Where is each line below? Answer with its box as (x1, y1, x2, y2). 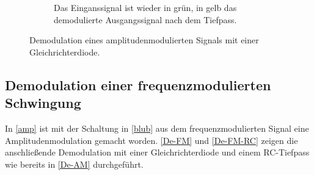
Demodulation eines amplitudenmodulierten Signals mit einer (29, 34, 259, 46)
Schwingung (5, 93, 81, 112)
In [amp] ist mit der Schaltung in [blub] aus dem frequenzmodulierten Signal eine (5, 121, 309, 134)
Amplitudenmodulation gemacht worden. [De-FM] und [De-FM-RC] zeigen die (5, 134, 298, 146)
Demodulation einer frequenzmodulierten (5, 75, 271, 94)
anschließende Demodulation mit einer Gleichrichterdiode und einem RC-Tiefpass (5, 146, 310, 159)
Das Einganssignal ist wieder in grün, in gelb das (54, 1, 237, 13)
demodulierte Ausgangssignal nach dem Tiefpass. (54, 13, 237, 26)
